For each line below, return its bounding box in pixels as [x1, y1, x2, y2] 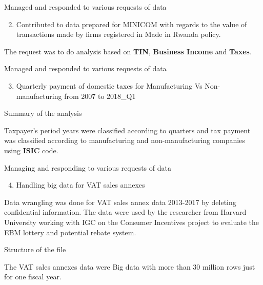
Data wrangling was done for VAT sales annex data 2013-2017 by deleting [4, 196, 236, 207]
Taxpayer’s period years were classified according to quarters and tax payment [4, 125, 251, 135]
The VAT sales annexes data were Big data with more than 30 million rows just [4, 261, 255, 272]
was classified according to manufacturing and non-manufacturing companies [4, 135, 245, 146]
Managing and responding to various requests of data [4, 162, 171, 173]
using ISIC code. [4, 145, 58, 155]
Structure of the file [4, 244, 66, 255]
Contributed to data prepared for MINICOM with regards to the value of [16, 18, 247, 29]
